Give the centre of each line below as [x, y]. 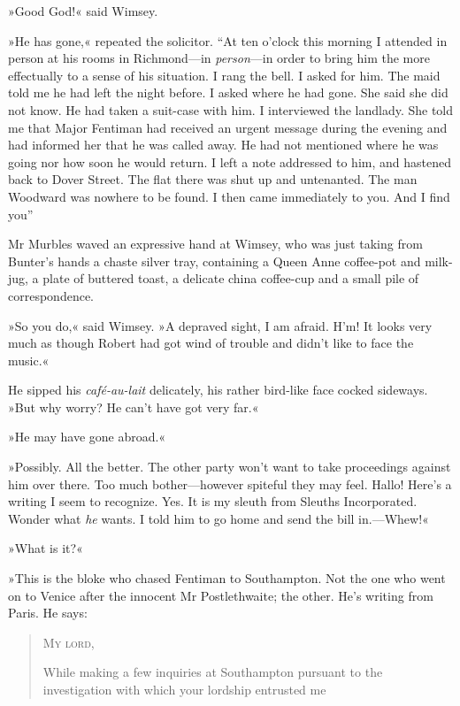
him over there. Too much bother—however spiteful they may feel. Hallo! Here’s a [230, 483]
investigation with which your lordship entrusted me [184, 689]
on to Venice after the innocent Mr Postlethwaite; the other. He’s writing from [221, 595]
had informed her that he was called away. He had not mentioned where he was [223, 145]
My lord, [69, 642]
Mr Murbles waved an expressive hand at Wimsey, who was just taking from [215, 244]
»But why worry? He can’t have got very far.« [134, 407]
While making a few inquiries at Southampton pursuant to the [213, 672]
